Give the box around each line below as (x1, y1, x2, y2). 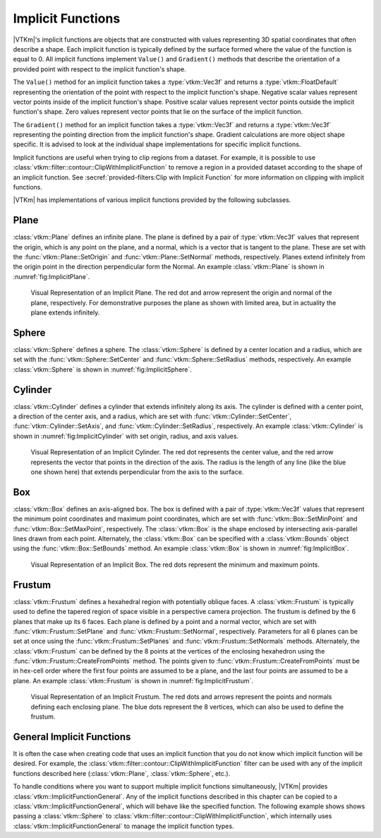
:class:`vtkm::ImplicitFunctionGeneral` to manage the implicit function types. (13, 822, 234, 830)
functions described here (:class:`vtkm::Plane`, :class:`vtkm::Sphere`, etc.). (13, 769, 231, 777)
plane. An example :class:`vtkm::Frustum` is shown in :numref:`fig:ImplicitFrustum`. (13, 676, 254, 685)
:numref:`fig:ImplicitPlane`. (13, 272, 90, 281)
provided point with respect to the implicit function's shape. (13, 64, 186, 73)
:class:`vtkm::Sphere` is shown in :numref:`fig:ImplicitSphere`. (13, 365, 192, 374)
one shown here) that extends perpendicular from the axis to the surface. (30, 467, 244, 476)
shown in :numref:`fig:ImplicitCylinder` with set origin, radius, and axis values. (13, 432, 239, 440)
